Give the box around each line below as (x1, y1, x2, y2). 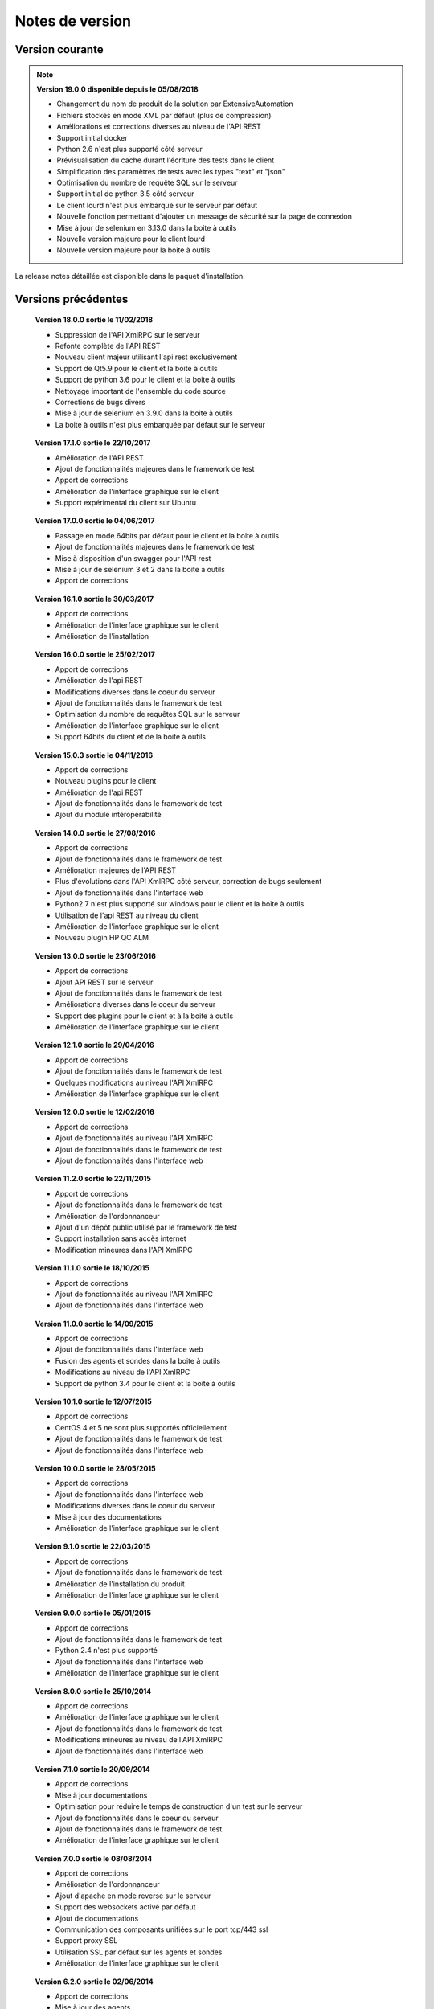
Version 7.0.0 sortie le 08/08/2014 (35, 1853, 153, 1864)
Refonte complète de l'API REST (55, 342, 161, 350)
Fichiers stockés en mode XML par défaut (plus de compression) (56, 110, 272, 120)
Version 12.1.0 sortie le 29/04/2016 (35, 1041, 154, 1050)
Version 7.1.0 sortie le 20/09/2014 (35, 1764, 150, 1774)
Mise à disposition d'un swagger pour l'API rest (55, 553, 211, 563)
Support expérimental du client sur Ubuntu (55, 498, 197, 508)
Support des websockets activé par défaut (55, 1902, 196, 1912)
